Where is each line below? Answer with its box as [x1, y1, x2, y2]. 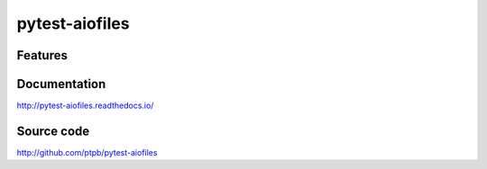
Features [16, 48, 68, 63]
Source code [16, 123, 90, 138]
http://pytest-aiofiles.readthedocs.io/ [16, 100, 154, 111]
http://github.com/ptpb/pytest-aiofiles [16, 147, 158, 157]
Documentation [16, 76, 106, 92]
